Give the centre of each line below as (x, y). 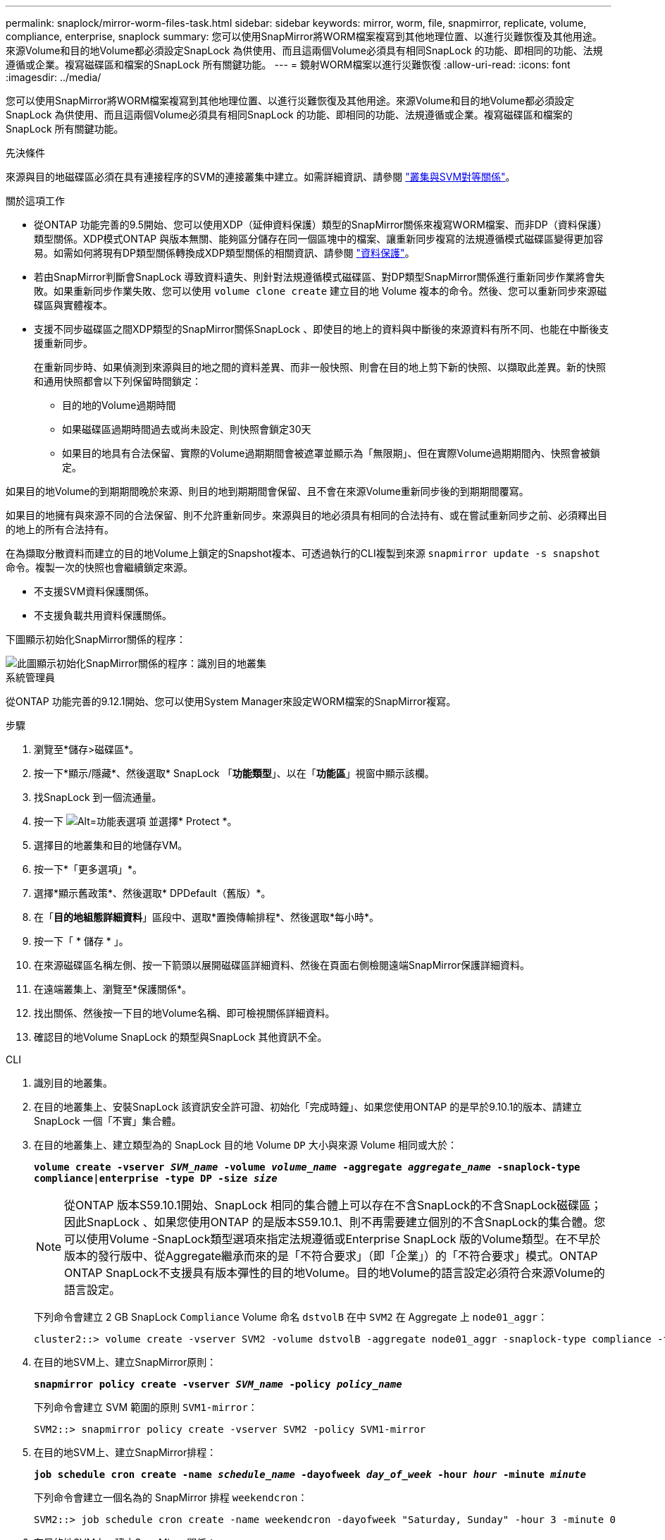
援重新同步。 (63, 343)
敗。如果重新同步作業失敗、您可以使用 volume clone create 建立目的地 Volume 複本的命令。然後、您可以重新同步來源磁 (321, 291)
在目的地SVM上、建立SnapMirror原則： (125, 1362)
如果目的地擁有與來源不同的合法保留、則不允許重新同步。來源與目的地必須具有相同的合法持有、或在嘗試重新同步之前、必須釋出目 (306, 515)
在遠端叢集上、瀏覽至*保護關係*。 (113, 989)
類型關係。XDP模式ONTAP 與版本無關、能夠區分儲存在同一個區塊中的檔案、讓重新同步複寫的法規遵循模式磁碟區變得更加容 (319, 239)
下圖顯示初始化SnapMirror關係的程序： (96, 639)
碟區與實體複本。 (73, 305)
